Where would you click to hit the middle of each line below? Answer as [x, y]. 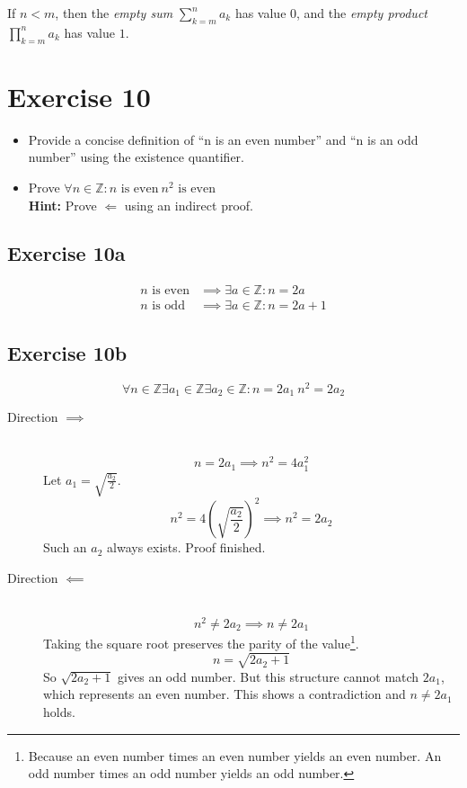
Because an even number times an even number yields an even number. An [235, 755]
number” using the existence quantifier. [136, 157]
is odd [168, 306]
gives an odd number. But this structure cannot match [269, 676]
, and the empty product [362, 13]
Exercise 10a [66, 253]
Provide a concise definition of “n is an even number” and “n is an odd [223, 139]
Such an [65, 547]
